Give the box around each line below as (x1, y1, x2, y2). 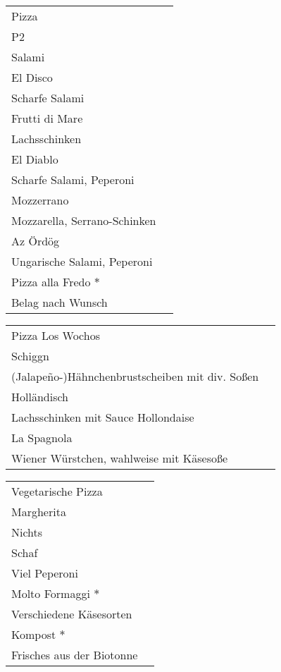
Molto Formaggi (11, 585, 90, 601)
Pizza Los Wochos (11, 327, 100, 343)
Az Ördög (11, 233, 60, 249)
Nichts (11, 524, 43, 540)
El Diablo (11, 151, 58, 167)
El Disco (11, 69, 53, 85)
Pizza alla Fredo (11, 274, 91, 290)
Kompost (11, 626, 56, 642)
